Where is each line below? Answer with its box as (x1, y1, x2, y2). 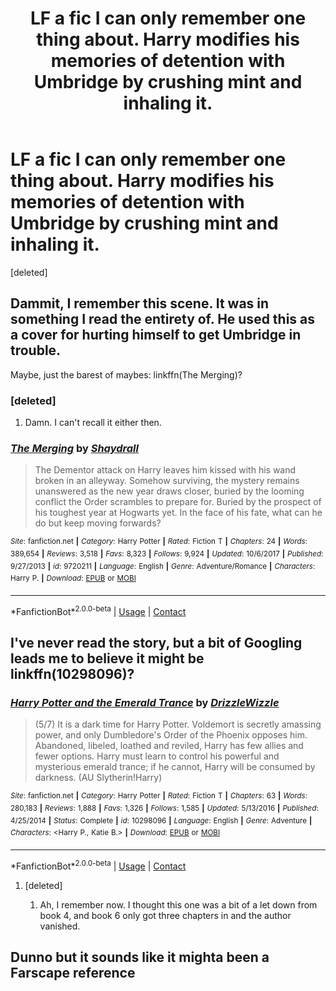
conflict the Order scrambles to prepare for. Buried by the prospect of (34, 496, 322, 508)
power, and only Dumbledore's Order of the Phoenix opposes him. (34, 729, 308, 741)
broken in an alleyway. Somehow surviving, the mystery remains (34, 475, 300, 487)
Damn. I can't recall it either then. (24, 417, 162, 429)
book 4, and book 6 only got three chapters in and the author (39, 909, 292, 921)
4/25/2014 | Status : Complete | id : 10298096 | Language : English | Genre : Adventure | (10, 815, 313, 826)
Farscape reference (10, 964, 136, 981)
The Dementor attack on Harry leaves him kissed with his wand (34, 464, 297, 476)
